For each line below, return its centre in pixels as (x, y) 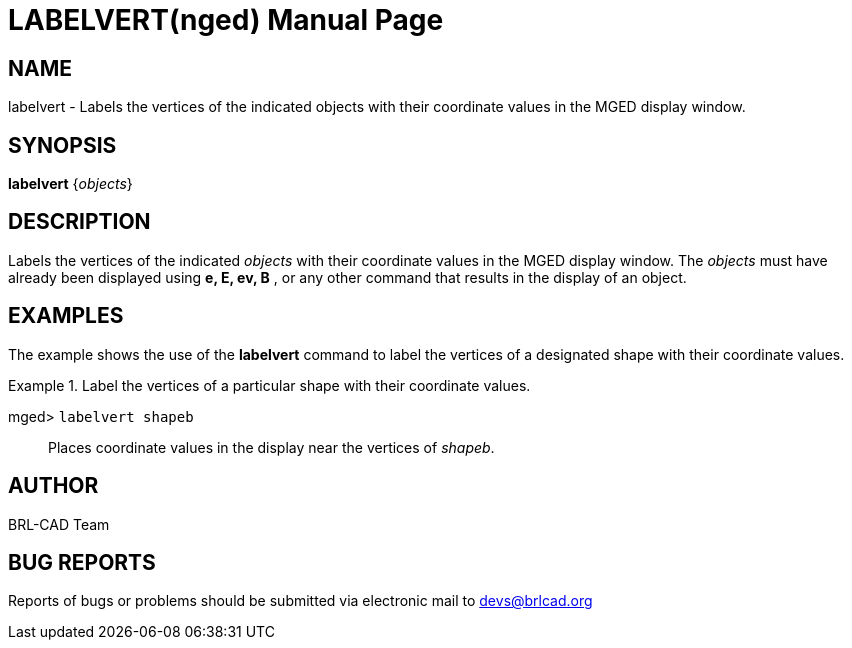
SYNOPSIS (62, 145)
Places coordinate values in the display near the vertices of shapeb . (271, 447)
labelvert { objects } (70, 184)
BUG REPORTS (82, 562)
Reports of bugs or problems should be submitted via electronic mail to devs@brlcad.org (300, 601)
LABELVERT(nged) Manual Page (226, 20)
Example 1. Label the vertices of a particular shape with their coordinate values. (269, 385)
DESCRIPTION (79, 222)
